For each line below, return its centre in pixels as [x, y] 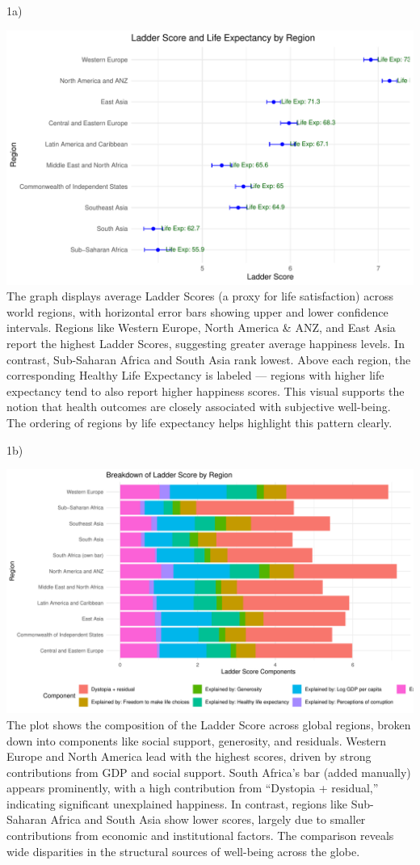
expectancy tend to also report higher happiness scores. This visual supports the [206, 391]
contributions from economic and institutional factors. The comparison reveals [200, 836]
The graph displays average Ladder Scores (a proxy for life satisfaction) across [200, 296]
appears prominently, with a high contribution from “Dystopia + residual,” [193, 788]
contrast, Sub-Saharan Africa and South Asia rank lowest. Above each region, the [209, 359]
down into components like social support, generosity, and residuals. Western [197, 740]
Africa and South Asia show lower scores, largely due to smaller [208, 819]
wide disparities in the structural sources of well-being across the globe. [183, 851]
